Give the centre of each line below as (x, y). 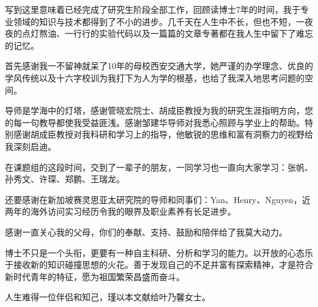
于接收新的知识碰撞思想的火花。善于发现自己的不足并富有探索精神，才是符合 (159, 264)
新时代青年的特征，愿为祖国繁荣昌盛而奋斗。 (95, 276)
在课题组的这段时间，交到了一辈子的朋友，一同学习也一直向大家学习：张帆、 (159, 167)
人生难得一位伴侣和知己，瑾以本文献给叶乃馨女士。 (108, 297)
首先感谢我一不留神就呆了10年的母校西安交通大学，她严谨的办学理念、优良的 (159, 66)
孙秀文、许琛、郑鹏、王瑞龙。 (65, 179)
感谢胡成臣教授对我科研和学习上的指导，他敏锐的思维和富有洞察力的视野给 (163, 134)
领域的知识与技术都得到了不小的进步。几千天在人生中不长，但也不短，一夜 (163, 21)
